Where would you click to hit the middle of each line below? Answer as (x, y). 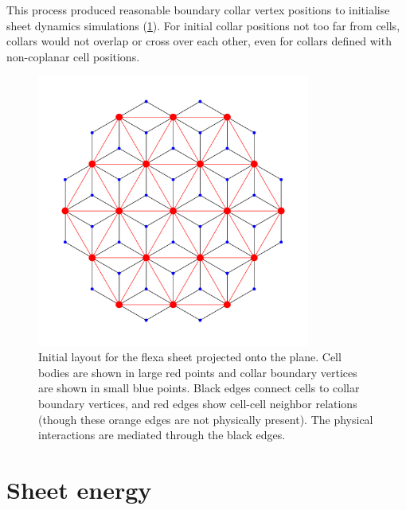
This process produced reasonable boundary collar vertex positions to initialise (198, 10)
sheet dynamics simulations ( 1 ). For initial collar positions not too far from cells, (203, 25)
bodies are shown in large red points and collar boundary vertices (198, 372)
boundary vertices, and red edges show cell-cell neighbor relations (198, 403)
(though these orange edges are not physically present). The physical (206, 419)
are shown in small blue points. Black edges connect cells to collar (199, 388)
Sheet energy (79, 489)
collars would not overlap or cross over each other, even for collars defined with (199, 41)
